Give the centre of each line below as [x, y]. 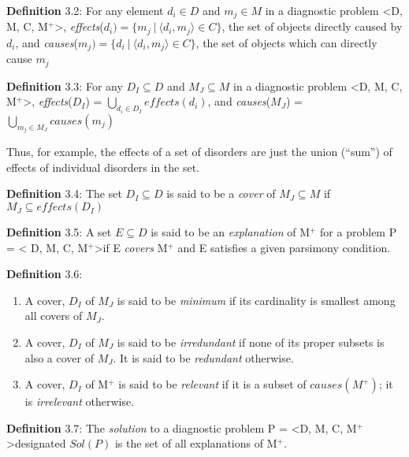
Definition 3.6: [45, 274]
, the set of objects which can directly [286, 42]
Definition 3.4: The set [64, 193]
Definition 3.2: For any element [85, 10]
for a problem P [359, 232]
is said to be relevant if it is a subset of [212, 384]
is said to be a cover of [221, 193]
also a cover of [59, 357]
